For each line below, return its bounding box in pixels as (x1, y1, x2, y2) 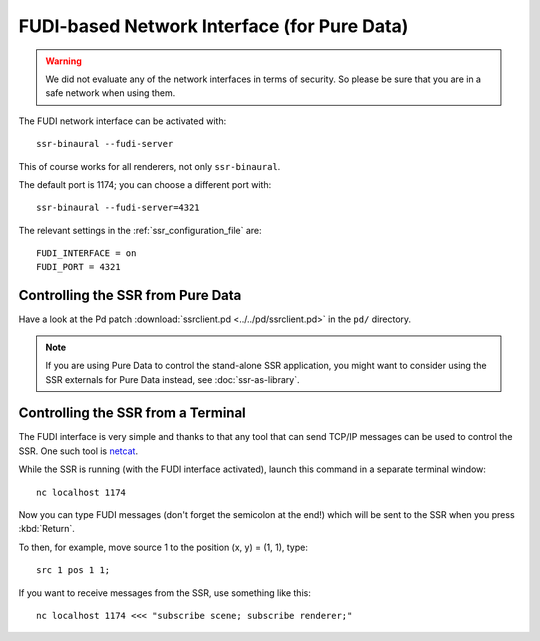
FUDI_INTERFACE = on (36, 248, 137, 259)
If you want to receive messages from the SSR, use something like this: (18, 586, 312, 599)
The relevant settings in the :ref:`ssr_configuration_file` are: (18, 224, 262, 236)
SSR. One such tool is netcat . (18, 445, 139, 457)
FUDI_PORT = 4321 (36, 261, 121, 273)
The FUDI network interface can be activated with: (18, 115, 227, 127)
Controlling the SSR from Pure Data (18, 287, 242, 304)
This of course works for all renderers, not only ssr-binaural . (18, 160, 281, 172)
